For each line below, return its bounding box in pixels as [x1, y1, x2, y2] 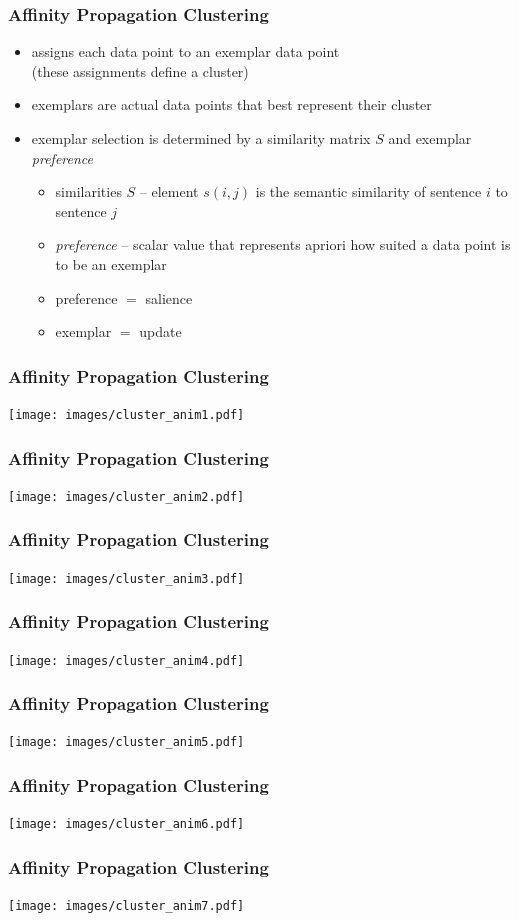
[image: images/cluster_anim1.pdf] [8, 407, 245, 422]
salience [145, 287, 193, 308]
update [139, 321, 182, 342]
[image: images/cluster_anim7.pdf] [8, 899, 245, 914]
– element [139, 181, 199, 202]
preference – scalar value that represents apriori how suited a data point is [55, 234, 511, 255]
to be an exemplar [55, 253, 167, 274]
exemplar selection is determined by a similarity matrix [31, 128, 371, 148]
